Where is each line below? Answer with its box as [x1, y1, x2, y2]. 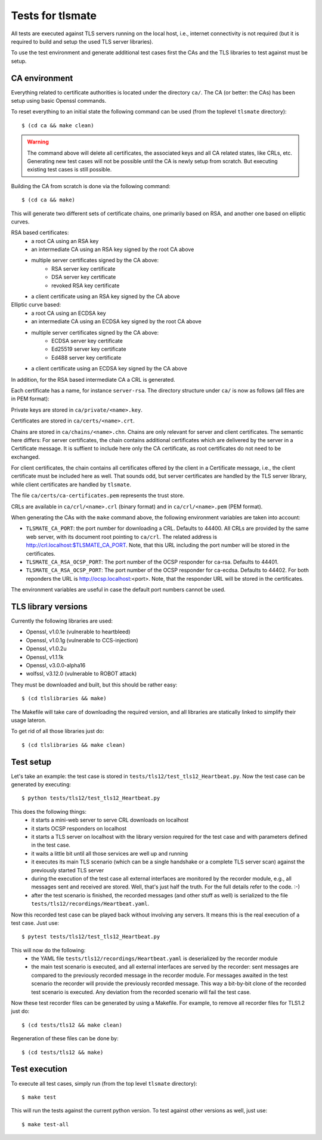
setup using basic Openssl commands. [11, 97, 107, 105]
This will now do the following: [11, 946, 86, 954]
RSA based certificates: [11, 229, 69, 236]
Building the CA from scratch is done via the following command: [11, 182, 171, 189]
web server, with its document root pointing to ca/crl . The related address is [26, 533, 218, 540]
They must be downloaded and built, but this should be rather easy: [11, 681, 178, 688]
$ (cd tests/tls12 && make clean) [21, 1022, 122, 1028]
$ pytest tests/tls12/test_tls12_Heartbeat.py [21, 933, 160, 940]
